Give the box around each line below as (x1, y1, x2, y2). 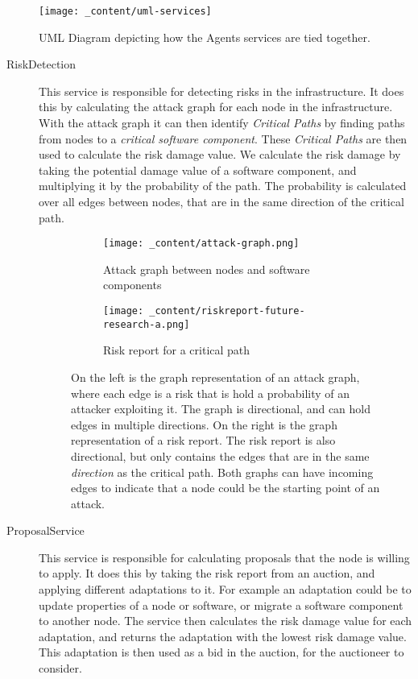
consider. (39, 660, 82, 677)
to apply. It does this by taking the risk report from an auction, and (39, 565, 375, 582)
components (103, 276, 162, 293)
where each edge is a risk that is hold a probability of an (71, 384, 350, 401)
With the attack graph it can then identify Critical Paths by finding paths (39, 114, 405, 131)
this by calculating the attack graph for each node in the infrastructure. (39, 98, 393, 115)
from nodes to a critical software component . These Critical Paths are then (39, 130, 408, 147)
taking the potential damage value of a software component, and (39, 161, 357, 178)
